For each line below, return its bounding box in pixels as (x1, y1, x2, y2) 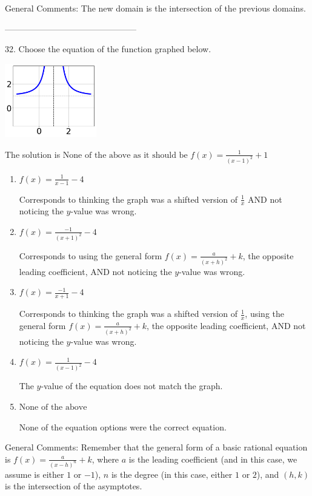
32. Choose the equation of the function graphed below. (5, 42, 211, 55)
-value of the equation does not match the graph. (41, 379, 223, 392)
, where (91, 452, 119, 465)
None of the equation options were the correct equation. (19, 420, 227, 433)
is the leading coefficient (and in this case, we (128, 452, 297, 465)
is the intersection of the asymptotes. (5, 480, 142, 492)
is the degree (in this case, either (111, 467, 233, 480)
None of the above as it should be (62, 151, 188, 160)
